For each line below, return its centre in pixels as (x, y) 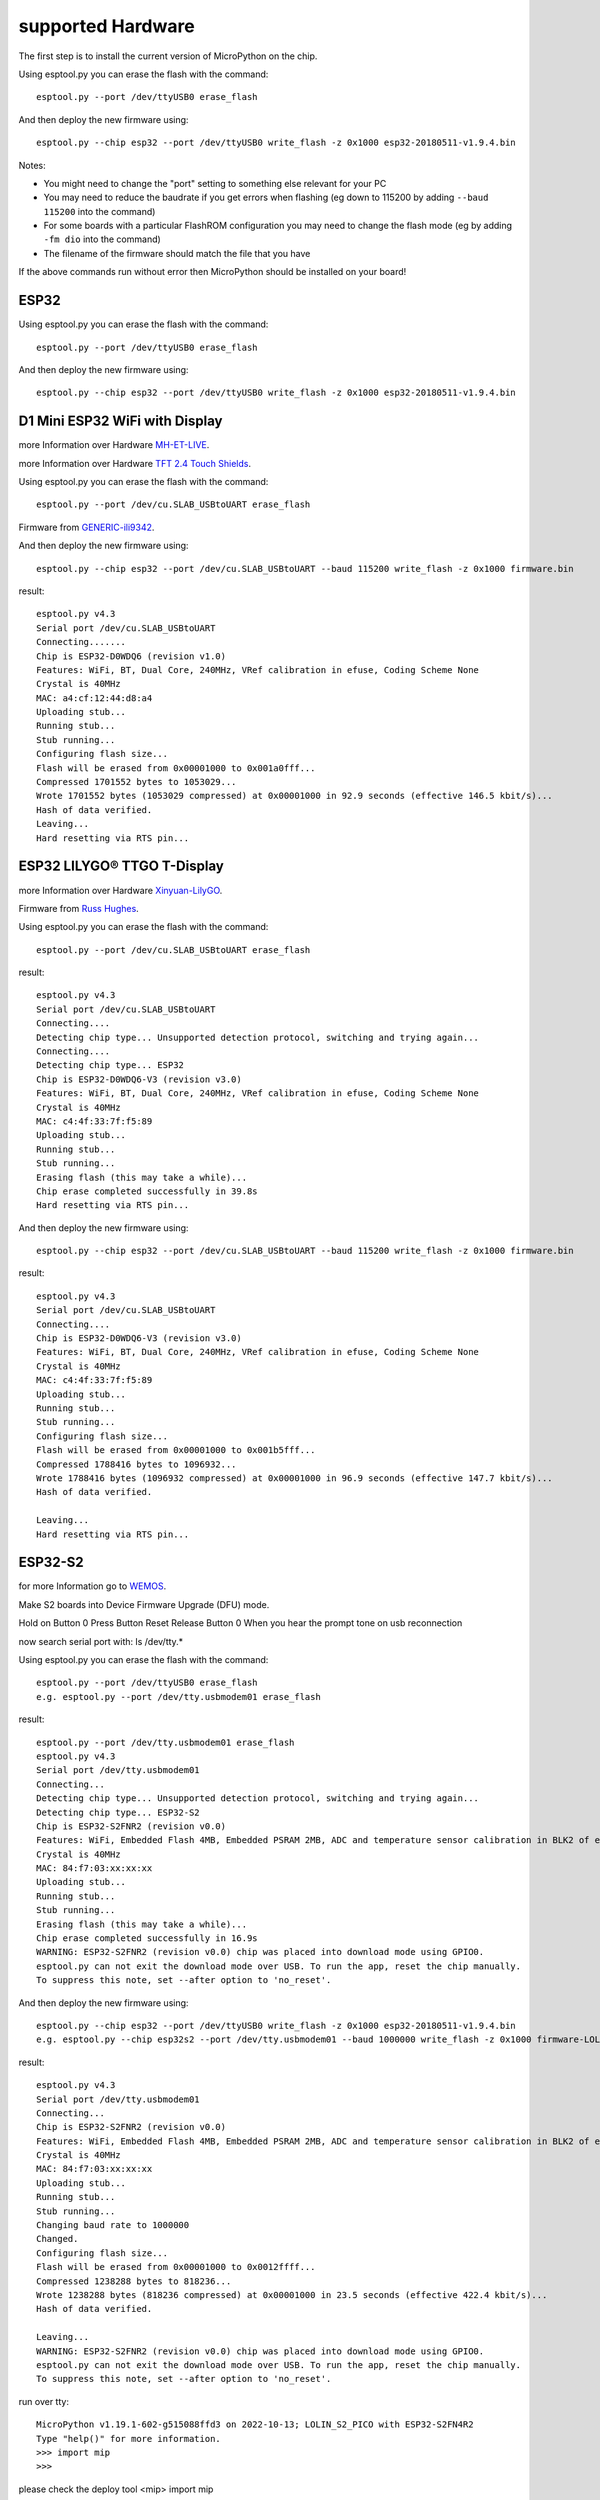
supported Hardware (106, 26)
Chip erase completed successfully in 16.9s (147, 1938)
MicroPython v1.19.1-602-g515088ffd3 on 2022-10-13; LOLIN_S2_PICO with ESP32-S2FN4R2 (255, 2424)
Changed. (57, 2239)
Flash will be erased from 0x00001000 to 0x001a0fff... (176, 768)
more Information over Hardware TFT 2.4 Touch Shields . (135, 463)
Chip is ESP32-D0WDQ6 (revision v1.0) (131, 656)
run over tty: (44, 2401)
